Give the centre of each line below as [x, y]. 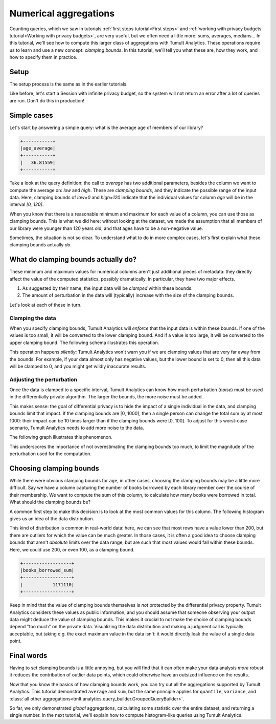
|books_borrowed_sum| [47, 570]
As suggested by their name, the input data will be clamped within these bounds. [107, 288]
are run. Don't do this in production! [47, 100]
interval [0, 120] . [27, 204]
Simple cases [31, 115]
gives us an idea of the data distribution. [52, 519]
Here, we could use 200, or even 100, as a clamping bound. [72, 549]
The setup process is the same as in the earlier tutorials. [68, 84]
